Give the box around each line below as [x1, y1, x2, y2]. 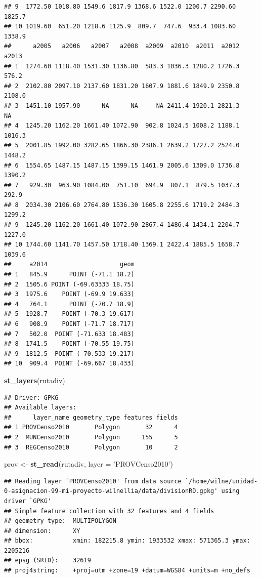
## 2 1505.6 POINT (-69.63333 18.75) [4, 280, 135, 288]
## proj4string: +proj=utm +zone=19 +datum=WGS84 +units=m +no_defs [4, 567, 250, 574]
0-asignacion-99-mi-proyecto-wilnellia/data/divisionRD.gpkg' [4, 487, 218, 495]
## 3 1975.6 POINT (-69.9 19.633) [4, 291, 135, 298]
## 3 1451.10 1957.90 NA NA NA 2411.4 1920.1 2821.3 [4, 102, 240, 109]
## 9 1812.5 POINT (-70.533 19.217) [4, 350, 135, 357]
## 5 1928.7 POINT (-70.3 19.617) [4, 310, 135, 318]
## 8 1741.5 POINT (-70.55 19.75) [4, 340, 135, 348]
